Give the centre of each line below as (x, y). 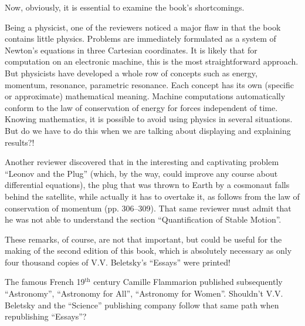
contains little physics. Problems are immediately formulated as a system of (140, 38)
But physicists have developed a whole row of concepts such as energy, (131, 73)
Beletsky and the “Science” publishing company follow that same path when (142, 305)
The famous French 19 (45, 282)
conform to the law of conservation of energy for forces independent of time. (141, 107)
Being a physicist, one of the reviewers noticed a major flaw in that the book (143, 27)
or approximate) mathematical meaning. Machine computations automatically (145, 96)
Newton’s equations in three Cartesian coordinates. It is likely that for (131, 50)
